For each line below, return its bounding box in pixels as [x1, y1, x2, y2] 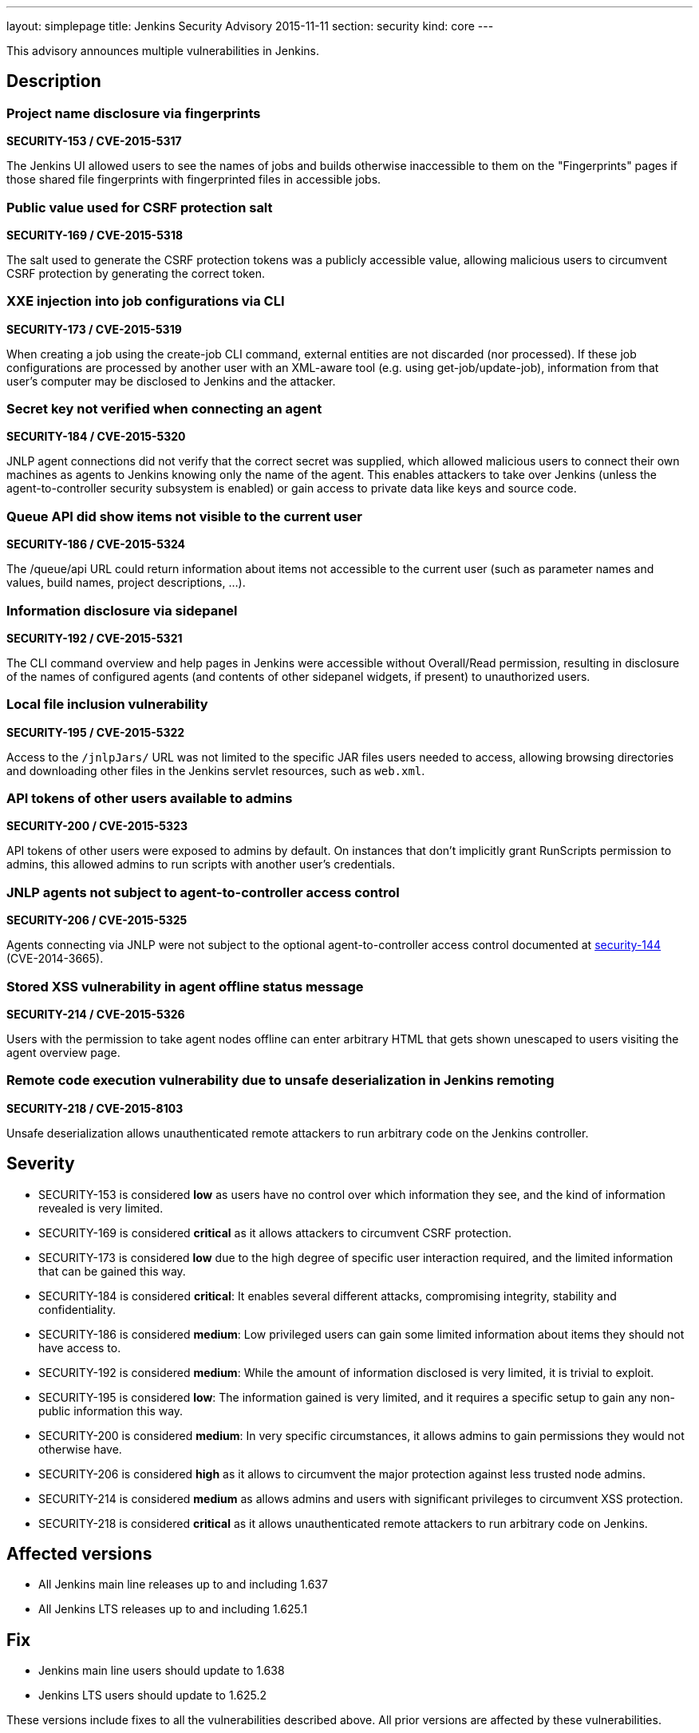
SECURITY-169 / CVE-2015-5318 [6, 228, 184, 242]
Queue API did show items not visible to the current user [6, 508, 362, 524]
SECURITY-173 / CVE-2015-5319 [6, 322, 182, 336]
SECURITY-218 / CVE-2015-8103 [6, 1101, 184, 1115]
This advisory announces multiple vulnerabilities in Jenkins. [6, 44, 319, 57]
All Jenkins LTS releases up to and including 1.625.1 [38, 1602, 307, 1616]
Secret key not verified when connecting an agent [6, 401, 322, 417]
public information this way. [38, 1403, 184, 1418]
